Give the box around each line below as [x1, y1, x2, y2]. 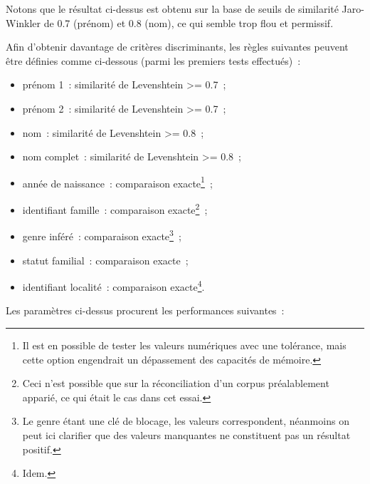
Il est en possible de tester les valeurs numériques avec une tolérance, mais [22, 337, 347, 352]
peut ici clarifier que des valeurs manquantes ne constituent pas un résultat [22, 427, 351, 442]
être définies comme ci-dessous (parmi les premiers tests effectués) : [6, 53, 301, 68]
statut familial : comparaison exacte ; [22, 252, 189, 267]
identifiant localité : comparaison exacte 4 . [22, 277, 205, 294]
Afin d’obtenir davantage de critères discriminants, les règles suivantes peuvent [6, 39, 349, 54]
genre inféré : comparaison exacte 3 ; [22, 227, 181, 243]
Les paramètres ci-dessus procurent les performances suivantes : [6, 303, 285, 318]
